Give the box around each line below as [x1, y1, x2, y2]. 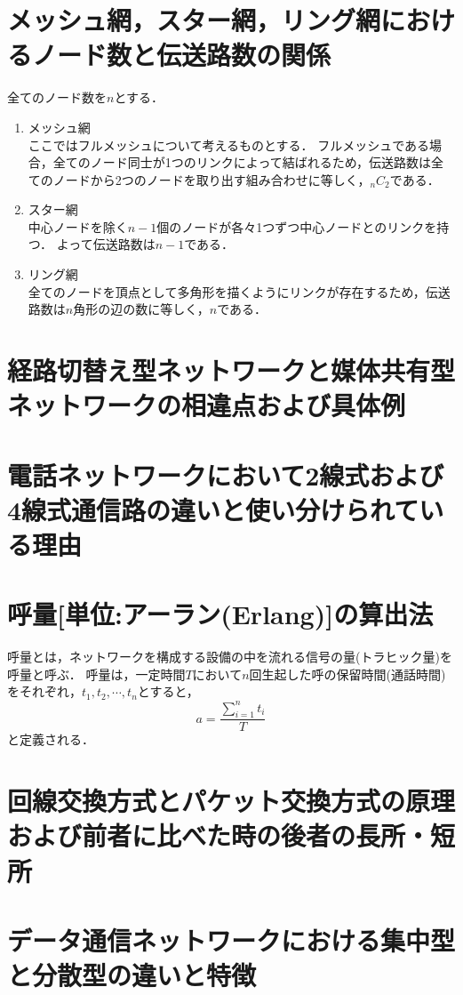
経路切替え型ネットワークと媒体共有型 [7, 352, 456, 389]
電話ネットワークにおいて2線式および [7, 456, 444, 493]
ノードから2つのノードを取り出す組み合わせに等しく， [52, 170, 371, 189]
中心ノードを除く [28, 217, 128, 236]
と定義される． [7, 730, 94, 749]
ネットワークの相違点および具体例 [7, 387, 406, 423]
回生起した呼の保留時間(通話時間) [249, 664, 446, 683]
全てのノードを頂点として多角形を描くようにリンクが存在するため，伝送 [28, 282, 451, 301]
